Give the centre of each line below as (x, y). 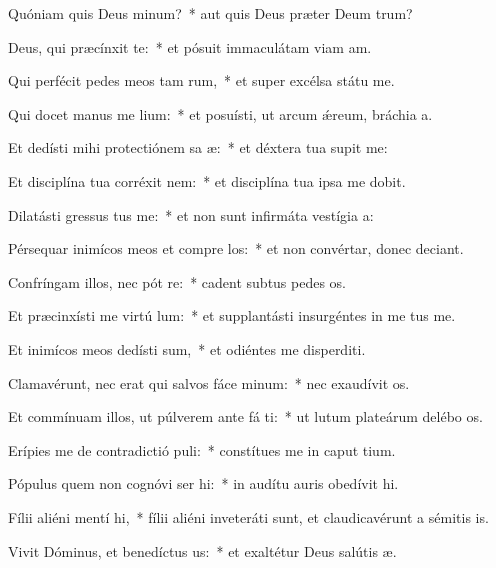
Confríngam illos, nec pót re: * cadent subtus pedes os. (177, 281)
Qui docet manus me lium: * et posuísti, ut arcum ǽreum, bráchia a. (220, 113)
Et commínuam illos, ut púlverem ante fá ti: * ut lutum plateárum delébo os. (245, 416)
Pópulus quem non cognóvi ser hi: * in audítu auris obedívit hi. (203, 483)
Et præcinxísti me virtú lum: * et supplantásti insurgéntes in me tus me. (232, 315)
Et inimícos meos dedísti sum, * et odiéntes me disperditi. (187, 348)
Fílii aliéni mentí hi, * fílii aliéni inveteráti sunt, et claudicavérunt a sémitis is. (248, 516)
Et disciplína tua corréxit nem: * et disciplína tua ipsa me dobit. (207, 180)
